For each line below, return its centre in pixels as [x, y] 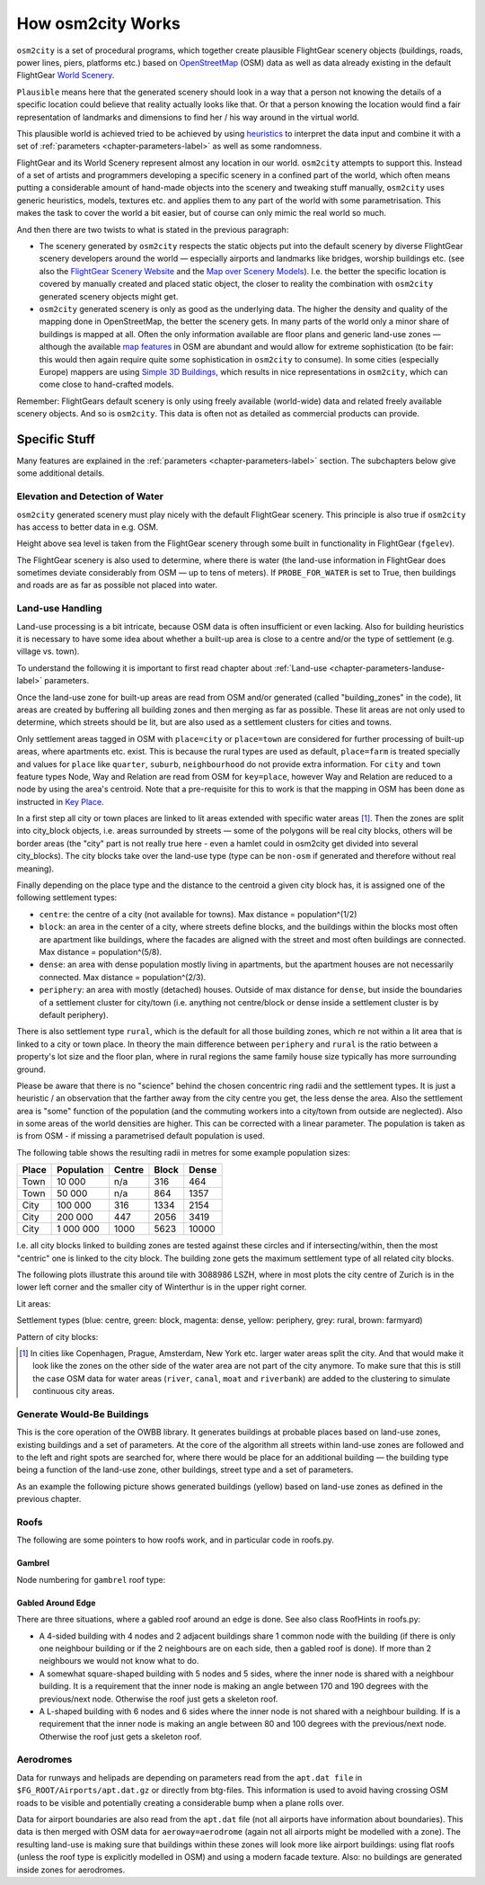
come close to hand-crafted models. [106, 384]
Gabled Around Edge [56, 1603]
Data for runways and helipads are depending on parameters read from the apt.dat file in [190, 1777]
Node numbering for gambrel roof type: [91, 1579]
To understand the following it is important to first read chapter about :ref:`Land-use [172, 668]
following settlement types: [67, 898]
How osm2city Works [99, 23]
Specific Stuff [56, 439]
